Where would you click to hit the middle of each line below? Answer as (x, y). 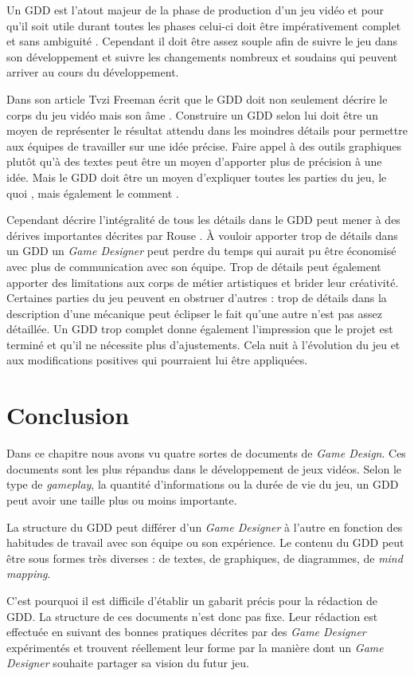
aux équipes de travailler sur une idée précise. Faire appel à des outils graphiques (204, 145)
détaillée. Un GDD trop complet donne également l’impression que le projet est (200, 329)
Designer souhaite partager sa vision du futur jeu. (128, 663)
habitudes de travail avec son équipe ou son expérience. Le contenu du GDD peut (205, 542)
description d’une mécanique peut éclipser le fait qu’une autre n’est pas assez (194, 313)
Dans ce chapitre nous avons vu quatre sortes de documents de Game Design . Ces (206, 453)
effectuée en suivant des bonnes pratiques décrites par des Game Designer (186, 632)
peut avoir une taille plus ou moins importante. (122, 499)
